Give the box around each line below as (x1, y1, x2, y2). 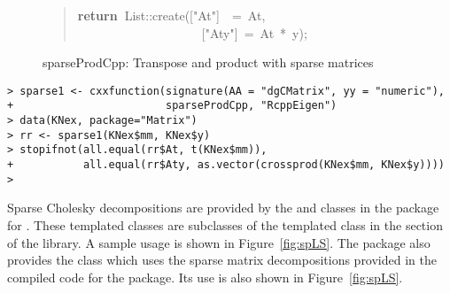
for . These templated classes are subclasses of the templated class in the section (7, 215, 443, 234)
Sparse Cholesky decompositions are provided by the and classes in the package (7, 198, 439, 217)
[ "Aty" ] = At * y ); (201, 23, 307, 42)
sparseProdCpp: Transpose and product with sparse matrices (43, 53, 374, 72)
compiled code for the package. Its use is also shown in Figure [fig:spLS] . (7, 267, 403, 286)
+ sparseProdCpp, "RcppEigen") (7, 99, 337, 112)
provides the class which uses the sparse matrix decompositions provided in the (7, 251, 437, 269)
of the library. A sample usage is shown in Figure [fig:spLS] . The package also (7, 233, 431, 251)
